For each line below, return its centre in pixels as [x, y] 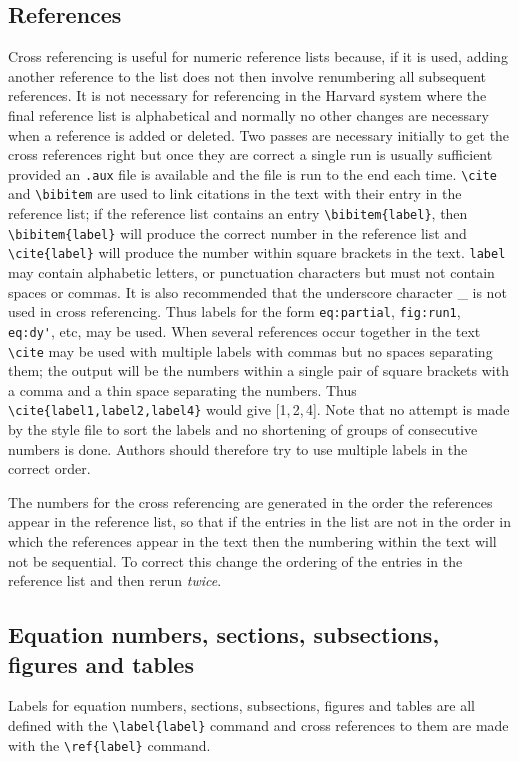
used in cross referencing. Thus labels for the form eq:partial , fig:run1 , [234, 311]
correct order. [49, 468]
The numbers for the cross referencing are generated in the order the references [250, 501]
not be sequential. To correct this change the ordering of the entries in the [235, 560]
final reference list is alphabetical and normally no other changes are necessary [248, 114]
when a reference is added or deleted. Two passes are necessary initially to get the [259, 134]
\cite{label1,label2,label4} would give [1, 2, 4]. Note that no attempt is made [259, 409]
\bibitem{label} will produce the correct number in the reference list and [237, 232]
